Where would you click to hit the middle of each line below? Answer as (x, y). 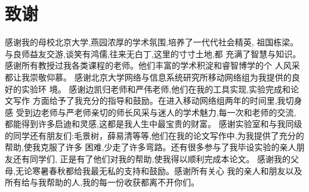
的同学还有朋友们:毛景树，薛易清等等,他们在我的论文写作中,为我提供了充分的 (154, 135)
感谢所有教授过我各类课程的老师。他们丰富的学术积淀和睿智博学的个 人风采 (152, 65)
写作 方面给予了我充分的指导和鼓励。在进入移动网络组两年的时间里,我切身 (157, 100)
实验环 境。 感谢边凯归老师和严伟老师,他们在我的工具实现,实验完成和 (156, 89)
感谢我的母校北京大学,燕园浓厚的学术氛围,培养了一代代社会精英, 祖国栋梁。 (152, 42)
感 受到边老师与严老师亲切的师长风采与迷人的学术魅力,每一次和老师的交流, (151, 112)
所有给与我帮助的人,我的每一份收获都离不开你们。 (102, 182)
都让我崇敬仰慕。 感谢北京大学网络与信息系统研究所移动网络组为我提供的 (148, 77)
